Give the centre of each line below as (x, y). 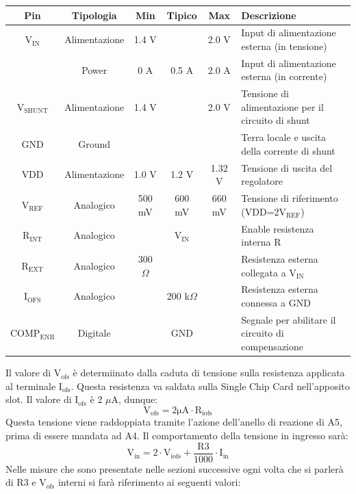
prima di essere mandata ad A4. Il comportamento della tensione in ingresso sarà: (177, 435)
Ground (94, 144)
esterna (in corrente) (284, 76)
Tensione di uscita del (287, 167)
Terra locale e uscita (284, 137)
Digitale (94, 333)
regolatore (262, 181)
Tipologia (94, 15)
